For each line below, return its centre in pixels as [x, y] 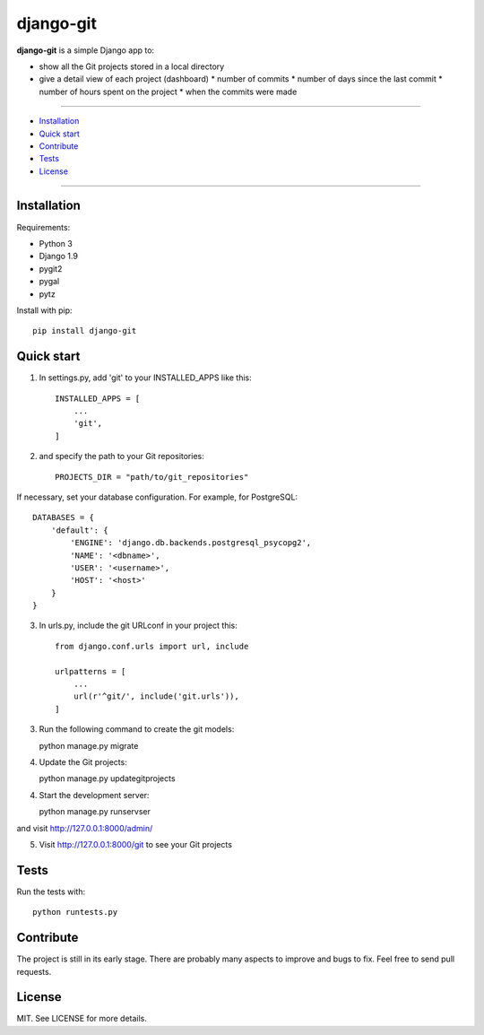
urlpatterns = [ [91, 671]
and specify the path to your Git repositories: [122, 457]
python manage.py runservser [95, 812]
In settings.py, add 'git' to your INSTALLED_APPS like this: [146, 378]
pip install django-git [85, 331]
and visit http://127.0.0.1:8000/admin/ [85, 828]
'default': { [79, 530]
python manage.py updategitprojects [107, 778]
